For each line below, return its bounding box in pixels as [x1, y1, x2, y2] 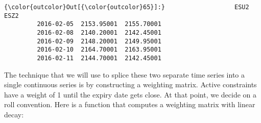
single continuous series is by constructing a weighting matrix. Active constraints [4, 79, 257, 90]
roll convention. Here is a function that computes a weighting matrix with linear [4, 99, 255, 110]
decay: [4, 109, 24, 119]
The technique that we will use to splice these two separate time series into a [4, 69, 245, 80]
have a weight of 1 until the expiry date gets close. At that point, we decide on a [4, 89, 257, 100]
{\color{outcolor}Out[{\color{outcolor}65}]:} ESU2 [4, 4, 249, 11]
